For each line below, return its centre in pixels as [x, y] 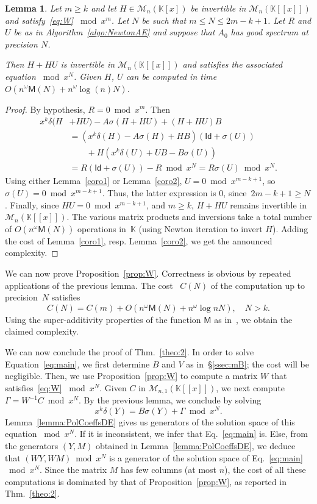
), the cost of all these [265, 470]
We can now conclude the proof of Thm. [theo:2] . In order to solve [130, 351]
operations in [102, 228]
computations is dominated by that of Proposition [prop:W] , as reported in [146, 481]
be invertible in [218, 8]
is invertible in [88, 64]
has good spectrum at [269, 32]
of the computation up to [258, 285]
